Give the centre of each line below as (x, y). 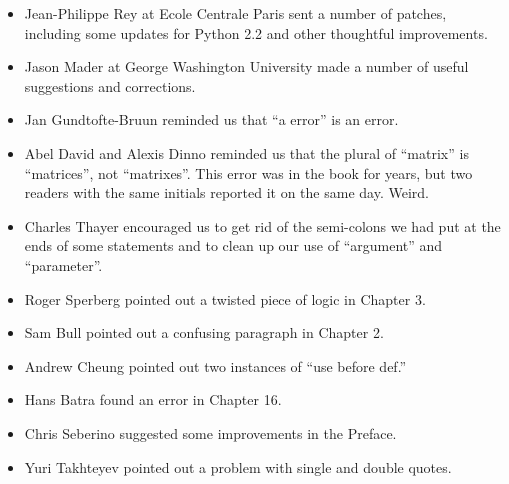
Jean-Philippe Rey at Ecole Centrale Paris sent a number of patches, (235, 13)
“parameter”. (63, 264)
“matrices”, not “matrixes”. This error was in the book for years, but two (248, 172)
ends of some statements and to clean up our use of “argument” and (233, 245)
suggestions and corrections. (110, 85)
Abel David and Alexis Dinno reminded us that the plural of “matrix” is (246, 152)
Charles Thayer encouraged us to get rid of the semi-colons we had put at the (262, 225)
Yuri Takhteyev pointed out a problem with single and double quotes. (238, 466)
